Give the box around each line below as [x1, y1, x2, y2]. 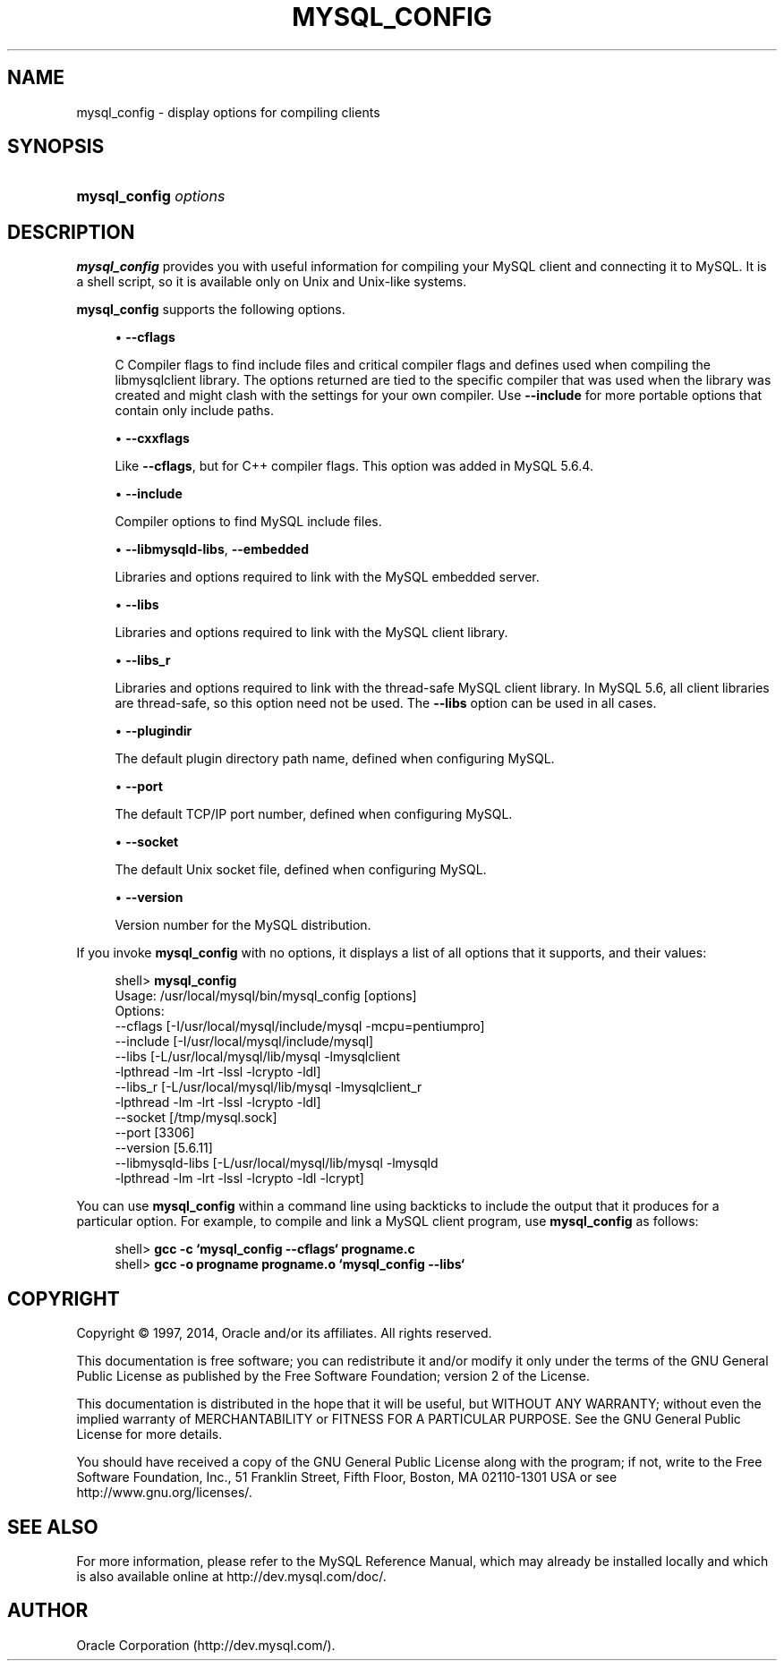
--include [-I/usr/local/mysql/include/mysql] [115, 1034, 374, 1050]
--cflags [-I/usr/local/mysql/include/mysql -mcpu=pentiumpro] [115, 1018, 485, 1034]
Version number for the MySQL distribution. [115, 917, 371, 933]
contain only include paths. [115, 403, 274, 419]
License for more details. [76, 1426, 223, 1442]
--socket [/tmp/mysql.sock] [115, 1110, 277, 1126]
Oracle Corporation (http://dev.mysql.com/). [76, 1637, 336, 1653]
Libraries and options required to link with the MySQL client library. [115, 625, 508, 641]
